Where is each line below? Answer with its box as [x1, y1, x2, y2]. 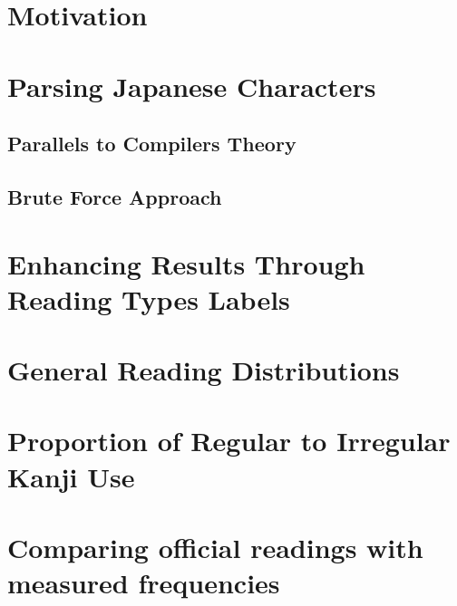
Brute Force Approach [7, 182, 222, 210]
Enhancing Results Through [7, 245, 365, 282]
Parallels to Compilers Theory [7, 130, 297, 158]
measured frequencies [7, 564, 280, 601]
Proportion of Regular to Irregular [7, 422, 451, 459]
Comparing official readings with [7, 529, 423, 565]
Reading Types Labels [7, 280, 290, 317]
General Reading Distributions [7, 351, 400, 389]
